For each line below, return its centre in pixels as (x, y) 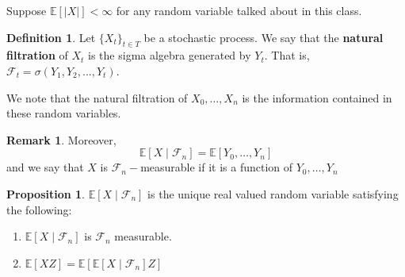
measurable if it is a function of (217, 167)
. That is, (287, 55)
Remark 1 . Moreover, (61, 139)
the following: (39, 209)
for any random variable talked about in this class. (239, 10)
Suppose (27, 10)
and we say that (45, 167)
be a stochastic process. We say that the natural (264, 37)
